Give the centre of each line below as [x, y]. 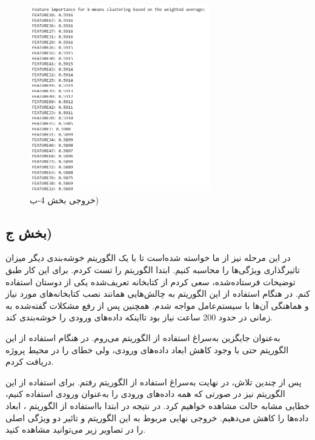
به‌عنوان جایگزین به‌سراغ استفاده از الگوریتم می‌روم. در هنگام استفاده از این [143, 338]
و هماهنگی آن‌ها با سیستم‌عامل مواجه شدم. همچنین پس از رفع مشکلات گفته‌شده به [157, 305]
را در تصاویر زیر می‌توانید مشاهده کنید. [76, 429]
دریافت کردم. [30, 361]
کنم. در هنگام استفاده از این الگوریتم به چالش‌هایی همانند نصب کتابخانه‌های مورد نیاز [158, 293]
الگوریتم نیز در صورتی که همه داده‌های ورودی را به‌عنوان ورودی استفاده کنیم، [145, 394]
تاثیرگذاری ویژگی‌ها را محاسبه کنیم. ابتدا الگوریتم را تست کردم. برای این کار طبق [153, 270]
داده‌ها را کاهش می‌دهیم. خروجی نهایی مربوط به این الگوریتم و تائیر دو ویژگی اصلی [157, 417]
